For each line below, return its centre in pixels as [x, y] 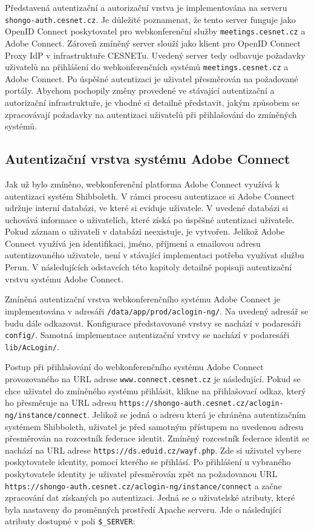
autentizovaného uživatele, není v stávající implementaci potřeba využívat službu [155, 255]
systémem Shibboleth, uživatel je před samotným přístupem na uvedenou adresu [154, 426]
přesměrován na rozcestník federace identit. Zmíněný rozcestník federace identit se [157, 438]
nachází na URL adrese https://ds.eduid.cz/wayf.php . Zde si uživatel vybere [153, 450]
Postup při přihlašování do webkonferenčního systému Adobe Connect [134, 367]
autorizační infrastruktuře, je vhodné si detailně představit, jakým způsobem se [152, 102]
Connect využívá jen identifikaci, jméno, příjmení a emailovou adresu [133, 243]
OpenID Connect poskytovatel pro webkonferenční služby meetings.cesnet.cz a [155, 31]
